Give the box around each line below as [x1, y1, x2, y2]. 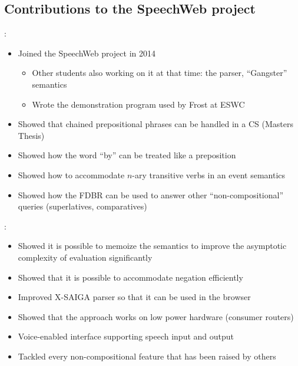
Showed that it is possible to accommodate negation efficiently [18, 271, 243, 283]
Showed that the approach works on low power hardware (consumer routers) [18, 310, 294, 322]
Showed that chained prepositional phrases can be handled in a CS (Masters [18, 118, 293, 130]
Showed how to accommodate [18, 168, 125, 181]
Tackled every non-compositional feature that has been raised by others [18, 350, 276, 362]
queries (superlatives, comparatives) [18, 200, 147, 212]
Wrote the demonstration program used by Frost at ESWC [32, 98, 245, 110]
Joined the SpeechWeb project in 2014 [18, 46, 155, 59]
